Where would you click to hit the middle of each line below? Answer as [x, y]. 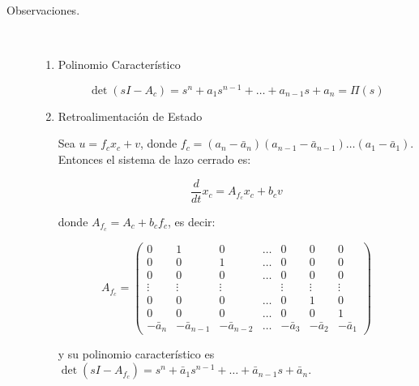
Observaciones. [43, 10]
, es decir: [191, 221]
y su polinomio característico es [136, 353]
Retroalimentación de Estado [130, 116]
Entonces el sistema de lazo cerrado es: [154, 159]
